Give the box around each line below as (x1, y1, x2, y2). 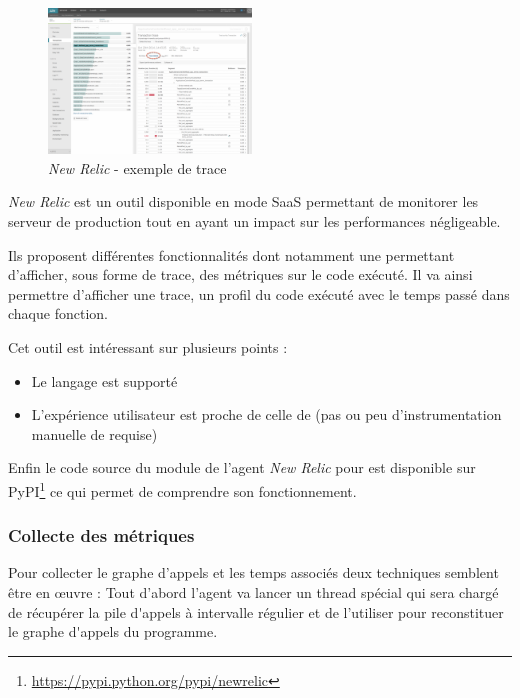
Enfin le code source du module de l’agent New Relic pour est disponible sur (8, 457, 476, 478)
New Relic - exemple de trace (48, 157, 227, 178)
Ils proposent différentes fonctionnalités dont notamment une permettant (8, 244, 455, 265)
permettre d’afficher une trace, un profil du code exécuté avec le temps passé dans (8, 283, 510, 304)
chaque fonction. (8, 303, 108, 324)
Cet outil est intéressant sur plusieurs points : (8, 337, 288, 358)
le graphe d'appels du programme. (8, 621, 218, 642)
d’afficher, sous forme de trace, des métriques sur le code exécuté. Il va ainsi (8, 264, 473, 285)
